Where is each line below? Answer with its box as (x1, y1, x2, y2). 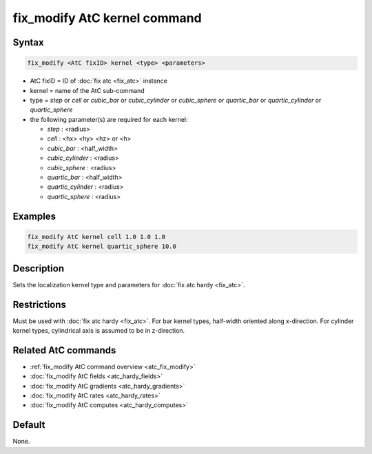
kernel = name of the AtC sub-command (30, 86, 145, 94)
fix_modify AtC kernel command (12, 10, 203, 25)
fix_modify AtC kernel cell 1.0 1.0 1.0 (27, 233, 165, 240)
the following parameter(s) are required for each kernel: (30, 115, 189, 123)
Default (12, 419, 45, 431)
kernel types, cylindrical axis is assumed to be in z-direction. (12, 327, 185, 335)
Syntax (12, 37, 44, 48)
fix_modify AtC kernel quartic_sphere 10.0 (27, 243, 177, 251)
